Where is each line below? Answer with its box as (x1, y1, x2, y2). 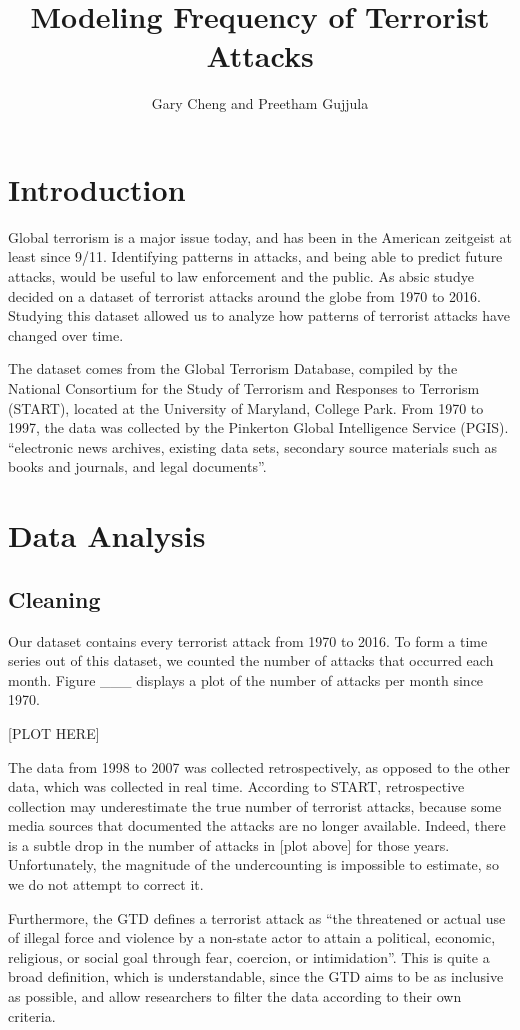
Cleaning (8, 583, 101, 614)
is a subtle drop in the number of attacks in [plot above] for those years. (8, 834, 450, 855)
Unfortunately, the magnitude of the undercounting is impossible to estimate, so (8, 854, 499, 875)
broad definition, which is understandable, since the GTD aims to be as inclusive (8, 966, 504, 987)
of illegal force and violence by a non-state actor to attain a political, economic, (8, 927, 496, 948)
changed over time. (8, 324, 124, 345)
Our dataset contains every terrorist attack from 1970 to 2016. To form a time (8, 630, 488, 651)
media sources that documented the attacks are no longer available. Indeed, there (8, 815, 506, 836)
